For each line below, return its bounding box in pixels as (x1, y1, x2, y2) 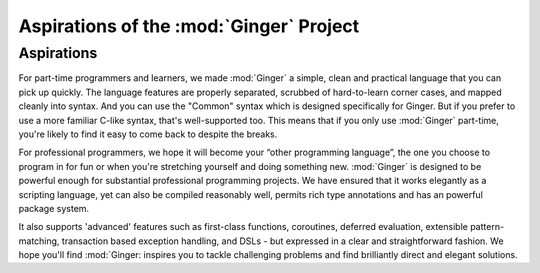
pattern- (470, 221, 505, 233)
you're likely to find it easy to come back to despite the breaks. (18, 128, 278, 140)
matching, (18, 235, 60, 247)
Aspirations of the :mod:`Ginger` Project (18, 15, 360, 37)
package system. (18, 202, 90, 214)
